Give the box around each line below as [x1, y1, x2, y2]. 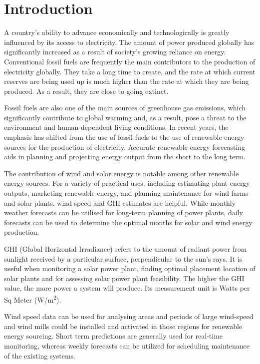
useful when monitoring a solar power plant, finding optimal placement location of [4, 263, 256, 274]
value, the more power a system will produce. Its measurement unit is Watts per [4, 283, 250, 293]
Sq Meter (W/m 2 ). [4, 293, 61, 305]
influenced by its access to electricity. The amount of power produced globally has [4, 36, 255, 47]
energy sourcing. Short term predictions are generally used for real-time [4, 331, 223, 341]
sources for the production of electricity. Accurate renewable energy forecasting [4, 141, 246, 152]
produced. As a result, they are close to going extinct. [4, 85, 169, 96]
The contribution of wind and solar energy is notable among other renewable [4, 168, 239, 178]
